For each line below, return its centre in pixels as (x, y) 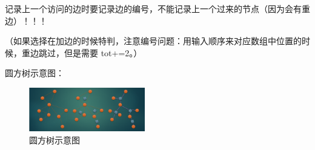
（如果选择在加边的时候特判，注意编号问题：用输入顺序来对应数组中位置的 (153, 41)
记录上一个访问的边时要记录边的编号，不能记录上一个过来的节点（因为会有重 (157, 8)
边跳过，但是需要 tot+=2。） (86, 52)
